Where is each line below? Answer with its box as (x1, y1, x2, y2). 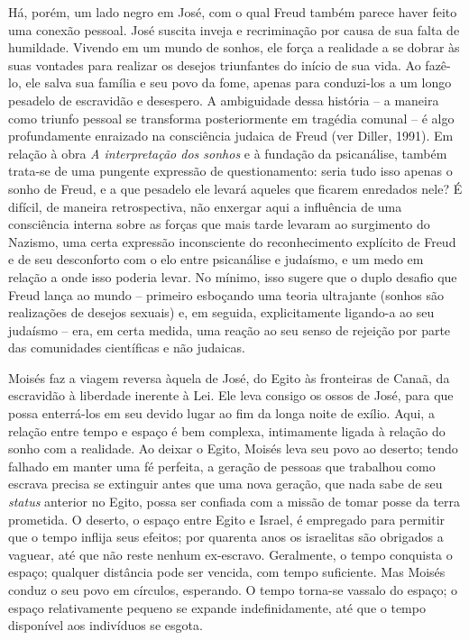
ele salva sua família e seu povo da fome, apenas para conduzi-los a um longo (25, 73, 452, 92)
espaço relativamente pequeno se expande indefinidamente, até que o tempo (8, 598, 426, 617)
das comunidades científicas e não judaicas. (8, 338, 245, 357)
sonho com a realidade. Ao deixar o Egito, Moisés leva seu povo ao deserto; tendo (8, 439, 458, 458)
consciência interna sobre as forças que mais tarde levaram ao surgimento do (8, 215, 430, 233)
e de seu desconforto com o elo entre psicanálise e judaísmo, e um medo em (8, 250, 424, 269)
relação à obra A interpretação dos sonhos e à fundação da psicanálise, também (8, 143, 447, 162)
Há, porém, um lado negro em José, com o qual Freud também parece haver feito (8, 3, 457, 21)
